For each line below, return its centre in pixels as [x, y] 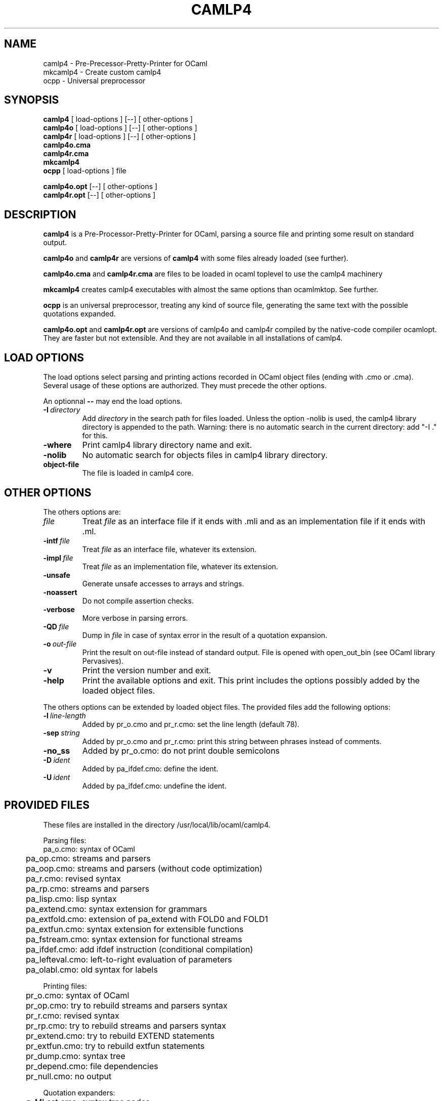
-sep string [61, 732]
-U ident [57, 777]
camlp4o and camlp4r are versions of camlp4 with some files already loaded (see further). [196, 258]
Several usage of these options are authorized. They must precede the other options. [185, 386]
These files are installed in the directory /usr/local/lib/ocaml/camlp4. [157, 824]
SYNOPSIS [32, 100]
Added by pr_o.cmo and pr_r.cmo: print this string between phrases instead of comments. [232, 741]
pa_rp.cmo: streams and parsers [88, 888]
